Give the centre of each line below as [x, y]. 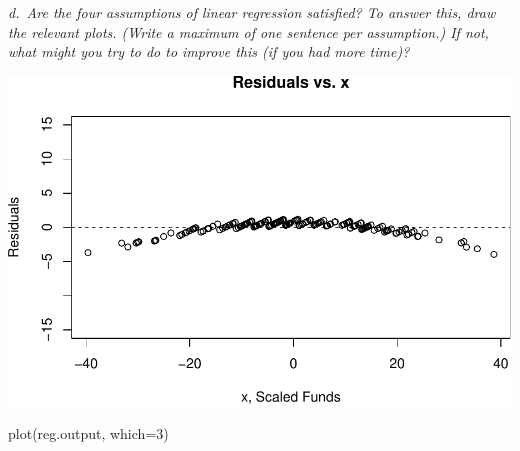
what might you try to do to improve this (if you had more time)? [209, 51]
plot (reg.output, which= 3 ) [88, 433]
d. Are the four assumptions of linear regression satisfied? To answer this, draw [252, 12]
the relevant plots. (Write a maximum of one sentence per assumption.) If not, [248, 31]
